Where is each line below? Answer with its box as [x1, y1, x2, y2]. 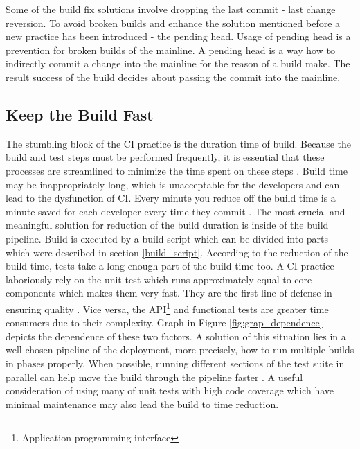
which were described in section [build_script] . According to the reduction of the [6, 245, 348, 259]
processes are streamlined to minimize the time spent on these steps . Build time [6, 163, 348, 177]
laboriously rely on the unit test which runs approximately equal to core [6, 272, 312, 286]
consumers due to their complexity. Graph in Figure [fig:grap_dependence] [6, 315, 323, 330]
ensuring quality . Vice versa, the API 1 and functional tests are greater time [6, 299, 329, 316]
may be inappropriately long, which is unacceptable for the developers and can [6, 177, 340, 191]
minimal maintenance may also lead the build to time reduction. [6, 396, 279, 411]
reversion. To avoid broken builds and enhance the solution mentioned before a [6, 15, 341, 30]
